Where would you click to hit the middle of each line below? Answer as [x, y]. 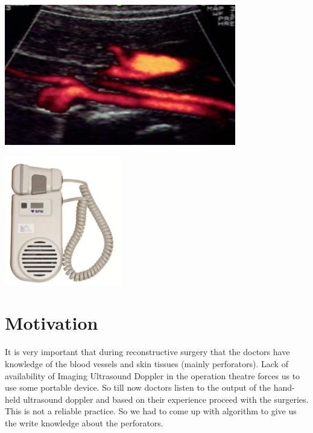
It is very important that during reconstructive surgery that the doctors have [147, 352]
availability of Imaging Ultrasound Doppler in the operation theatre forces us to [153, 375]
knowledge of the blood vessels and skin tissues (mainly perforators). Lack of [147, 363]
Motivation [52, 323]
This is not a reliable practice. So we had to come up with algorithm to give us [151, 411]
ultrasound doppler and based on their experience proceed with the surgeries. [166, 399]
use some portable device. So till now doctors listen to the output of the [138, 387]
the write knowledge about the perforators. [84, 422]
